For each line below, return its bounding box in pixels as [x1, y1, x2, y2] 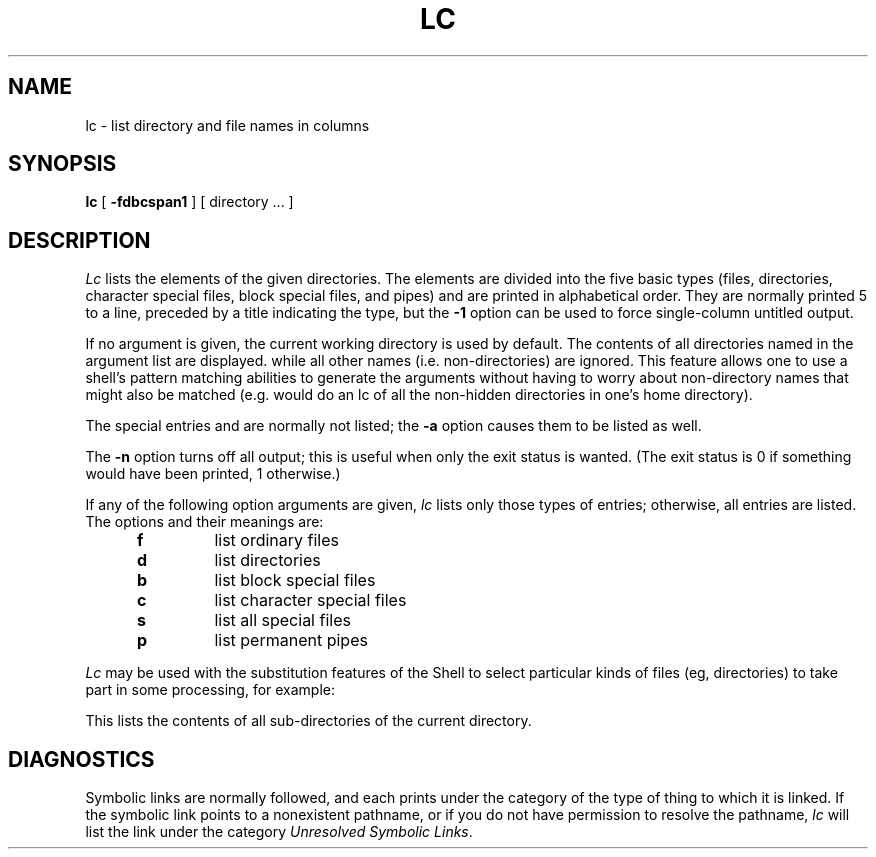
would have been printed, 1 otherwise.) [85, 465, 341, 483]
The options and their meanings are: [85, 513, 324, 531]
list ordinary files [214, 530, 339, 551]
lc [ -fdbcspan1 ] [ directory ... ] [85, 193, 294, 211]
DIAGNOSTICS [8, 746, 155, 772]
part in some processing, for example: [85, 681, 336, 699]
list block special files [214, 570, 376, 591]
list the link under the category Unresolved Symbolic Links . [85, 823, 473, 841]
